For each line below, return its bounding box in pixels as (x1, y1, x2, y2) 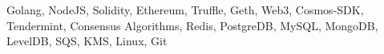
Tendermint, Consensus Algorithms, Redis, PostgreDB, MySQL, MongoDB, (6, 17, 378, 33)
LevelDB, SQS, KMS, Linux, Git (6, 33, 168, 49)
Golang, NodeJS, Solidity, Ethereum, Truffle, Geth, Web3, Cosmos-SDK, (6, 2, 364, 17)
